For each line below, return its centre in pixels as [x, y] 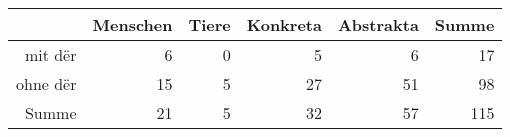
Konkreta [284, 24]
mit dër [50, 54]
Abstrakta [378, 24]
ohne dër [46, 83]
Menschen [132, 24]
